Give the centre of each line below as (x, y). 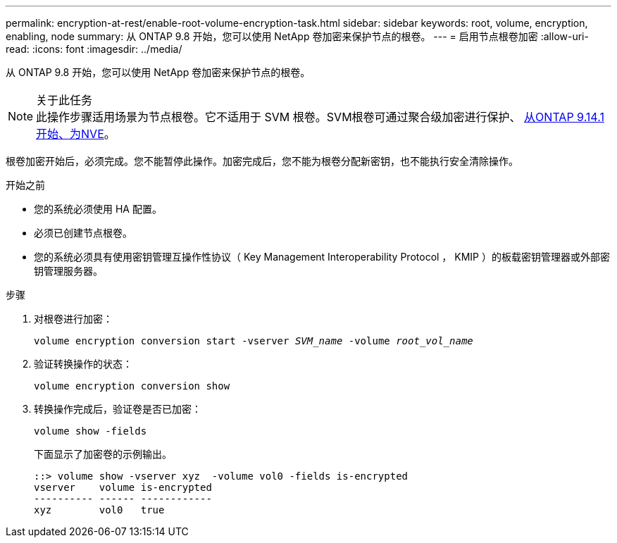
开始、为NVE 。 (76, 134)
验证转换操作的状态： (83, 364)
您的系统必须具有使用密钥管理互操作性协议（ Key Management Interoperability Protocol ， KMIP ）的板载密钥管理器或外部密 (322, 257)
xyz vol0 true (99, 510)
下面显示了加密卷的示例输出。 (103, 454)
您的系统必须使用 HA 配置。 (98, 209)
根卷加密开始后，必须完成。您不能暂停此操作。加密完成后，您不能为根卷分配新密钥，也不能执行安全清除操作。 (262, 161)
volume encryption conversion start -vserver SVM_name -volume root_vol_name (254, 341)
